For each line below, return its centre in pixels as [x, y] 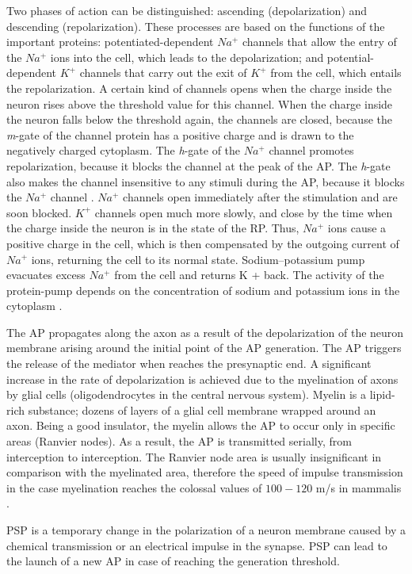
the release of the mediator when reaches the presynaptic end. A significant [189, 364]
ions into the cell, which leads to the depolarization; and [187, 57]
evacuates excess [46, 275]
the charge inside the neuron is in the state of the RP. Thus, [153, 228]
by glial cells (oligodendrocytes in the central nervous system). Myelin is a [187, 394]
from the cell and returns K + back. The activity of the [249, 275]
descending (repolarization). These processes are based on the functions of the [196, 26]
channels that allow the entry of [319, 42]
